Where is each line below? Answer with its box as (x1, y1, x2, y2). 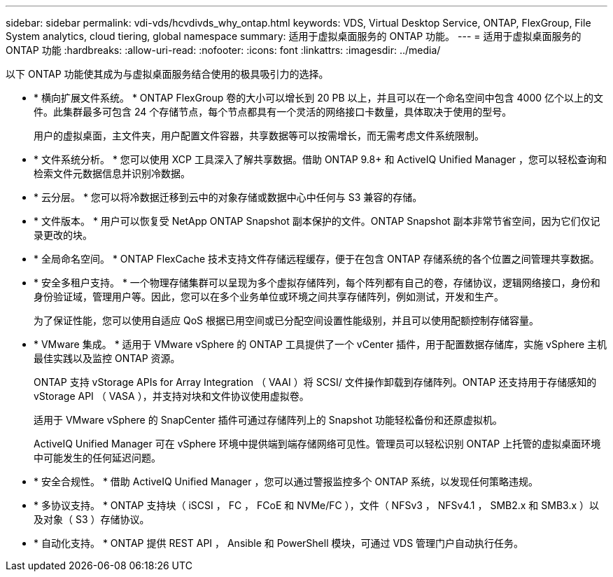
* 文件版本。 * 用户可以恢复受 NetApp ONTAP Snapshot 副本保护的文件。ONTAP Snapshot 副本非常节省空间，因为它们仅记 (34, 215, 600, 227)
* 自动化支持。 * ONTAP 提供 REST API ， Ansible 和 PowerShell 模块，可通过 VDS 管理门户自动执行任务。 (34, 537, 524, 549)
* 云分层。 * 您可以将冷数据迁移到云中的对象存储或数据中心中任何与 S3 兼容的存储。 (34, 191, 423, 203)
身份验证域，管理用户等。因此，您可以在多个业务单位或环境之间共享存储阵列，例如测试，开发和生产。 (34, 291, 504, 303)
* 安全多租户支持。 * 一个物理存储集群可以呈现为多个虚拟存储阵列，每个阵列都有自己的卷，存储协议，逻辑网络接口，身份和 (34, 277, 600, 288)
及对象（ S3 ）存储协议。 (34, 513, 150, 525)
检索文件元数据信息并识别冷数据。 (34, 167, 190, 179)
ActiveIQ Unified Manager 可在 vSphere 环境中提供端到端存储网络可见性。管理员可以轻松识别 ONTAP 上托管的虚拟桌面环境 (34, 438, 601, 450)
